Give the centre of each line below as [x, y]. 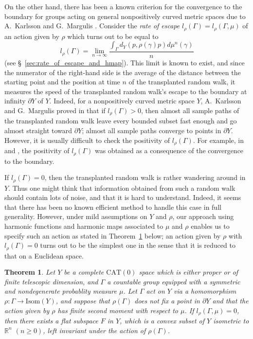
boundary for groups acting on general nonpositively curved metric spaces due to [125, 16]
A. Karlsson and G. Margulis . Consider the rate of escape [92, 26]
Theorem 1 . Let [30, 272]
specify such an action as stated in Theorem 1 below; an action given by [113, 235]
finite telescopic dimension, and [51, 281]
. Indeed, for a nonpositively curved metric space [122, 101]
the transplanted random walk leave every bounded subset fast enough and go [121, 121]
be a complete [84, 272]
